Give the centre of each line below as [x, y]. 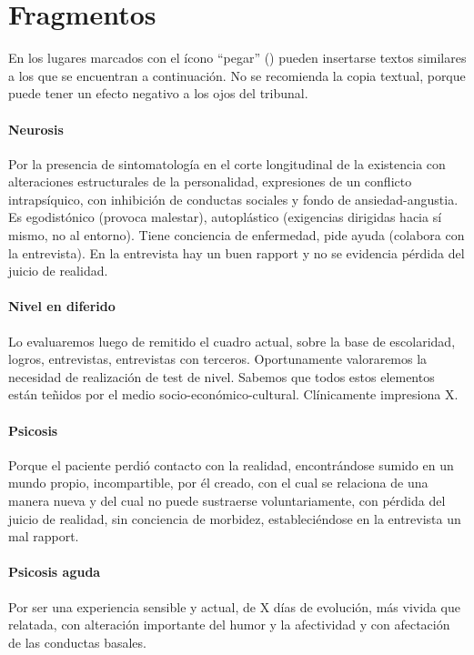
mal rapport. [44, 536]
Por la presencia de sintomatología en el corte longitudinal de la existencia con [227, 163]
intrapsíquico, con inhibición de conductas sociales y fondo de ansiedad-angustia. [233, 199]
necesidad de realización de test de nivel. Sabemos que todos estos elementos [222, 376]
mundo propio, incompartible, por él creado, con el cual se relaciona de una [218, 483]
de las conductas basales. [77, 642]
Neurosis [36, 129]
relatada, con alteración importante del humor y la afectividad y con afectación [229, 625]
